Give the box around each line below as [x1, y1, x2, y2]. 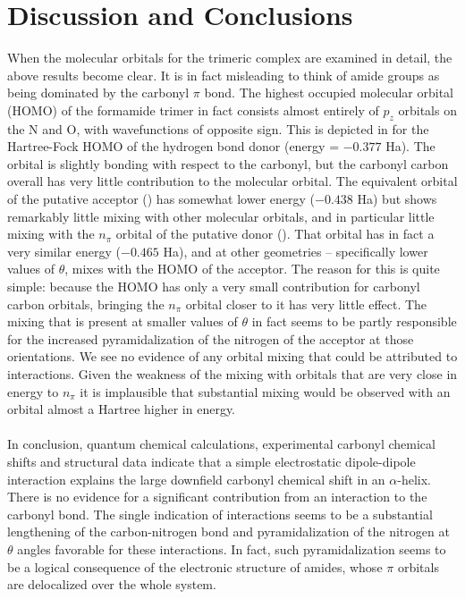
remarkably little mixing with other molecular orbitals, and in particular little [7, 207, 435, 225]
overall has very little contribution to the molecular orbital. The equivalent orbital [7, 172, 458, 190]
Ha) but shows [357, 190, 437, 208]
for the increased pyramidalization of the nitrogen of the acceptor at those [7, 329, 414, 348]
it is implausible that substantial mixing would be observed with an [80, 382, 451, 401]
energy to [7, 382, 59, 401]
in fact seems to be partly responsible [251, 312, 457, 331]
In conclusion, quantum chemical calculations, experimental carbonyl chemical [7, 434, 435, 453]
